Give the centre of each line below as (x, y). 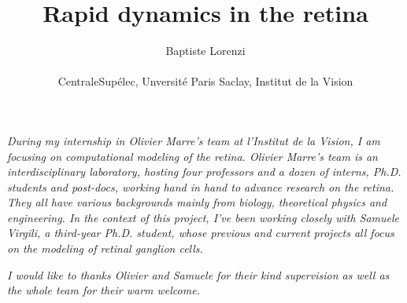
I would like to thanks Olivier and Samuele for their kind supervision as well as (198, 274)
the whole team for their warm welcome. (104, 290)
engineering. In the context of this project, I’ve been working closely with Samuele (203, 217)
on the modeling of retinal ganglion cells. (105, 248)
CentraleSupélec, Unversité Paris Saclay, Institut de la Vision (205, 81)
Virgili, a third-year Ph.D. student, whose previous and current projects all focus (201, 233)
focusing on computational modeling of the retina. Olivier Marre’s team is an (192, 156)
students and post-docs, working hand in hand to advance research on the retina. (201, 186)
